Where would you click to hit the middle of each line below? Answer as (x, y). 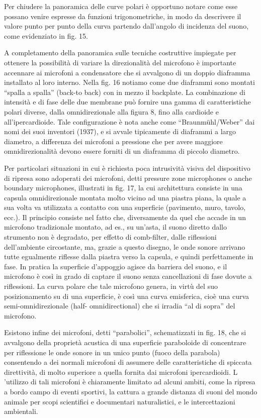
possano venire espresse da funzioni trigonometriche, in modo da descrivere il (123, 16)
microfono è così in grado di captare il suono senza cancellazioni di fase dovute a (128, 276)
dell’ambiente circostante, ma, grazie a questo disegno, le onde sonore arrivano (125, 246)
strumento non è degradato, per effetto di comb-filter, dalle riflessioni (110, 237)
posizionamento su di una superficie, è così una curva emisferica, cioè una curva (127, 296)
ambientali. (21, 411)
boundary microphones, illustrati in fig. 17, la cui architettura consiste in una (123, 188)
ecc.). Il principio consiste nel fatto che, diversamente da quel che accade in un (125, 217)
